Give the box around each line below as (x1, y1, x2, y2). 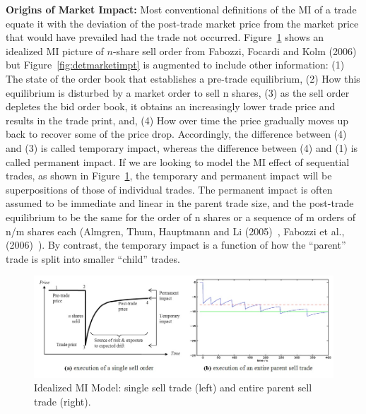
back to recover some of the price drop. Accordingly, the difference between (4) (6, 126, 347, 141)
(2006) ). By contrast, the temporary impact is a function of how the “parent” (6, 237, 346, 252)
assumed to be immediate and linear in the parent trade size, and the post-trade (6, 196, 354, 211)
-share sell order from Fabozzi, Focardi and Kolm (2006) (112, 43, 357, 58)
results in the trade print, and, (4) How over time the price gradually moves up (6, 112, 349, 127)
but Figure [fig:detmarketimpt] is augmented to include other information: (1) (6, 57, 345, 72)
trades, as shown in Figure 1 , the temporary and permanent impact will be (6, 168, 332, 183)
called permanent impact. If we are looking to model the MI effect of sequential (6, 154, 350, 169)
